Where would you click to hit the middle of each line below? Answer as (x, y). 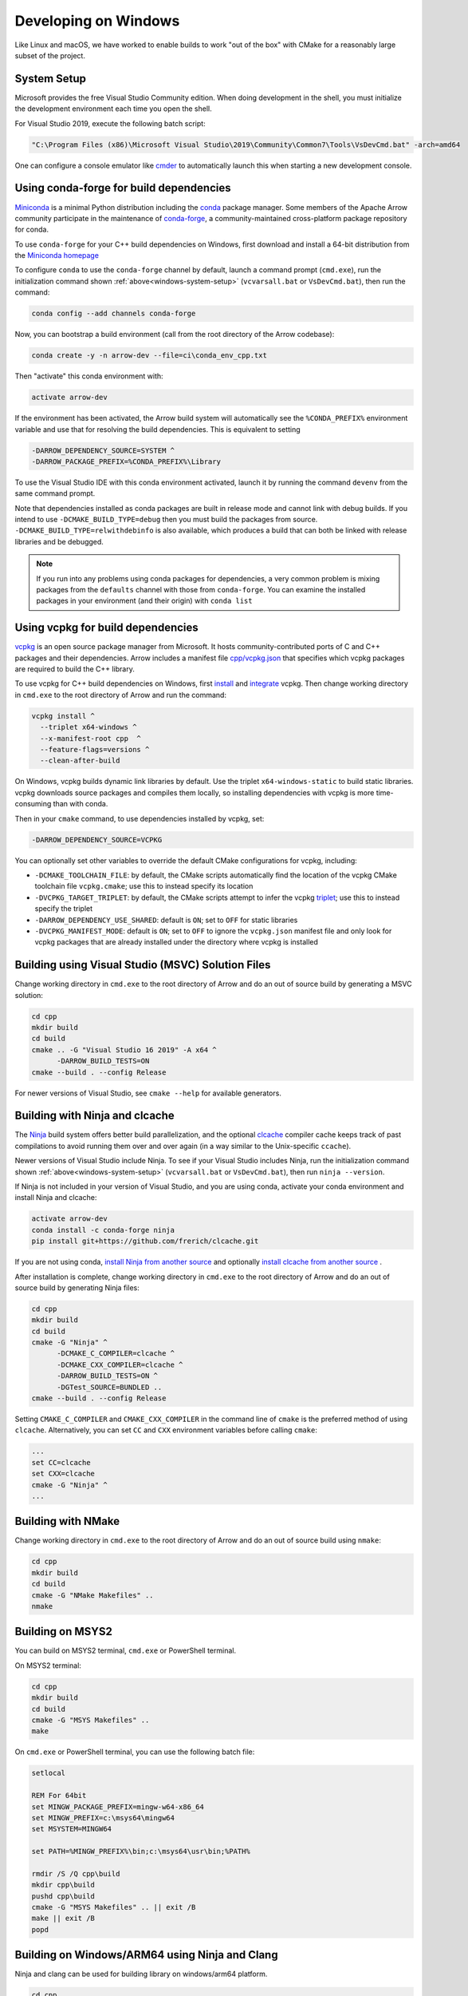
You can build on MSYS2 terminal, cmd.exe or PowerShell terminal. (126, 1651)
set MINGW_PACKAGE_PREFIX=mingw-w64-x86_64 (118, 1807)
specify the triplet (64, 909)
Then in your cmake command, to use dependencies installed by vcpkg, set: (140, 818)
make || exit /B (63, 1919)
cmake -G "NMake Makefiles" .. (93, 1595)
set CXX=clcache (63, 1474)
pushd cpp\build (63, 1896)
